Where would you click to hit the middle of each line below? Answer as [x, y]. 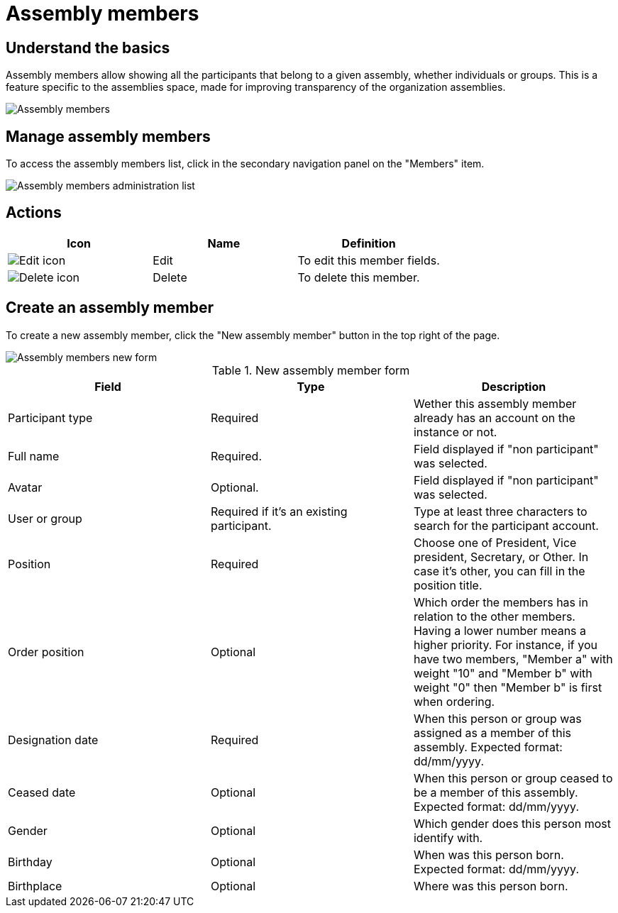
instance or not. [455, 432]
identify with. [448, 837]
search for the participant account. [506, 525]
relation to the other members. [494, 616]
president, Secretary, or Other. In [501, 557]
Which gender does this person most [512, 823]
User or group [45, 518]
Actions [34, 213]
